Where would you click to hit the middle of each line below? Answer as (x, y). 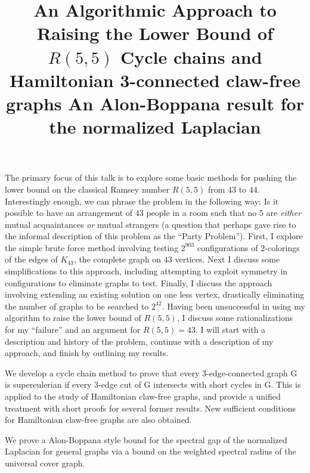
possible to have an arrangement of (69, 213)
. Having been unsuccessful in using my (233, 306)
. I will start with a (230, 330)
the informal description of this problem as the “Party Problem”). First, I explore (154, 236)
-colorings (282, 247)
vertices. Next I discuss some (227, 259)
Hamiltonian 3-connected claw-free (155, 80)
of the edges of (31, 259)
